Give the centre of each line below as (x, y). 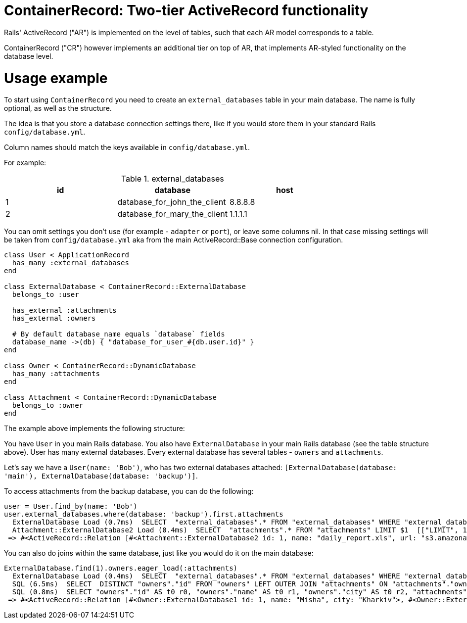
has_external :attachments (64, 311)
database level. (29, 56)
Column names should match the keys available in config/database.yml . (127, 147)
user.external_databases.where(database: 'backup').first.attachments (144, 514)
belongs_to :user (46, 295)
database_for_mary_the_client (173, 214)
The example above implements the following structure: (94, 429)
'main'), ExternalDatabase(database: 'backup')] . (101, 476)
